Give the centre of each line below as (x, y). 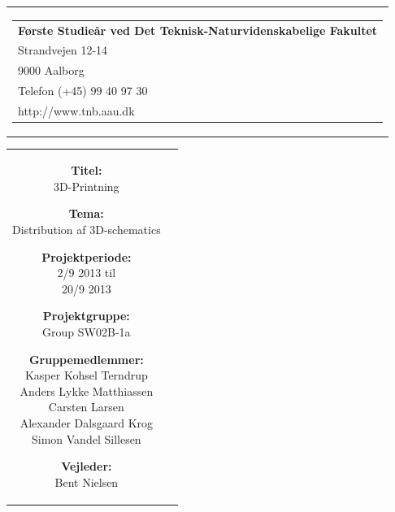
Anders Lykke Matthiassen (87, 391)
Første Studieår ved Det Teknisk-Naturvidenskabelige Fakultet (198, 30)
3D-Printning (87, 186)
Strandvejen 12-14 (63, 50)
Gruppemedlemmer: (86, 359)
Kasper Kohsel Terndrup (86, 375)
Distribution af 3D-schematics (87, 229)
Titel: (87, 170)
